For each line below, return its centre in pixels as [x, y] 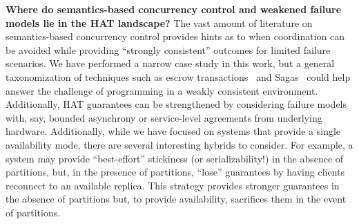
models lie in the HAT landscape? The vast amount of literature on [159, 22]
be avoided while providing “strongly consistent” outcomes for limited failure [168, 49]
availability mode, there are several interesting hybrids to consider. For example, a [179, 144]
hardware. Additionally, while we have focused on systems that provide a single [173, 131]
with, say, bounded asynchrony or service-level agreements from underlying [164, 117]
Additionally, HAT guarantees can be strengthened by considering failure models [176, 104]
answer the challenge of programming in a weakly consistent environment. [162, 90]
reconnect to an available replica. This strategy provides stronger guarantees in [173, 185]
